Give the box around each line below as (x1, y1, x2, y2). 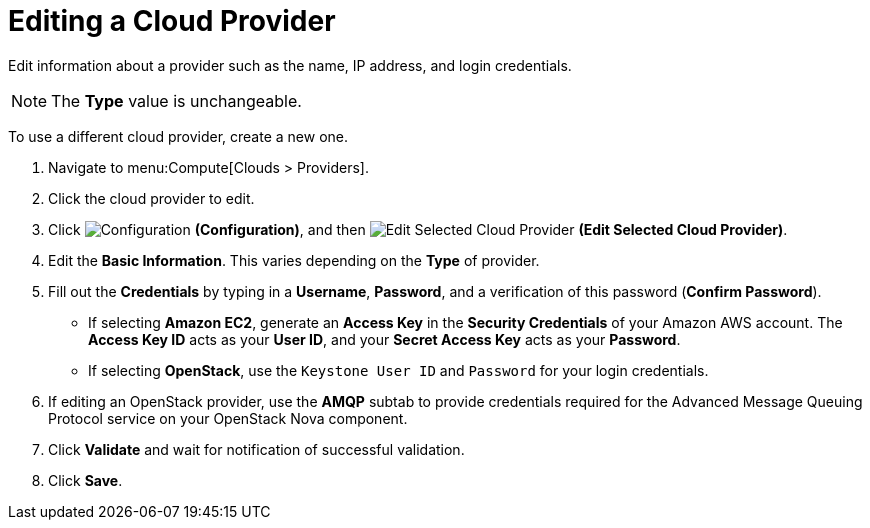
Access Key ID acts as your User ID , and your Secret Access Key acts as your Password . (88, 330, 681, 348)
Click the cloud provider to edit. (48, 189, 255, 207)
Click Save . (48, 471, 123, 489)
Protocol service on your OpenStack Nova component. (48, 409, 408, 427)
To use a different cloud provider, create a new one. (8, 127, 348, 145)
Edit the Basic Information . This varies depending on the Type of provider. (48, 251, 540, 269)
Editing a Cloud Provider (8, 4, 336, 38)
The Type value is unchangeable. (51, 90, 302, 111)
